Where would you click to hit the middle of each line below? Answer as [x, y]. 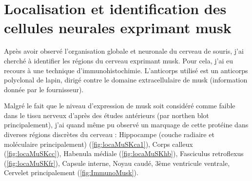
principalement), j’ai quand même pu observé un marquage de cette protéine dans [126, 125]
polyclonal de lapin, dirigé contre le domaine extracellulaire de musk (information [126, 80]
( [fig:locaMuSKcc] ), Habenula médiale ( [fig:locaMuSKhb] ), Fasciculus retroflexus [124, 153]
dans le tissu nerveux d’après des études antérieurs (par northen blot [107, 115]
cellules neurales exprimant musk [118, 28]
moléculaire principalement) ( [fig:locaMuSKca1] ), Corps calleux [98, 144]
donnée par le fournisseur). [44, 89]
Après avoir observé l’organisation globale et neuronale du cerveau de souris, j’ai [124, 51]
